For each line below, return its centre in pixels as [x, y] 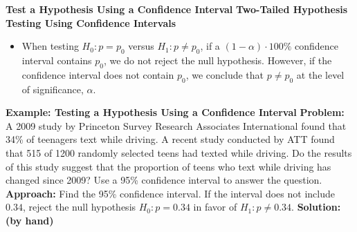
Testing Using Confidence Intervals [91, 22]
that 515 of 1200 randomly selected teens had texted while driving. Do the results [179, 152]
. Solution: [316, 207]
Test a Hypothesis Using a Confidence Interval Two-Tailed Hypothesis [177, 9]
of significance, [53, 89]
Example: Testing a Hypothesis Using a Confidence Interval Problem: [175, 112]
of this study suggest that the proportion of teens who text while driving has [168, 166]
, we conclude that [225, 74]
